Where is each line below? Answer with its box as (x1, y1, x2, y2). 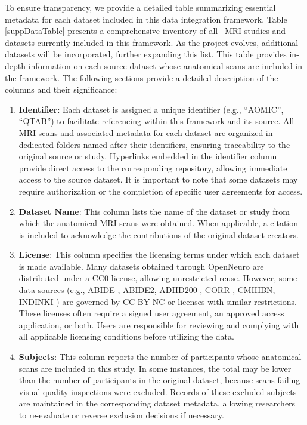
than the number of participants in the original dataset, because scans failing (18, 374, 300, 386)
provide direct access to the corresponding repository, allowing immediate (18, 161, 287, 174)
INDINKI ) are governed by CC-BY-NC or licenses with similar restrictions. (18, 295, 297, 307)
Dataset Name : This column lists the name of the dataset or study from (18, 205, 290, 217)
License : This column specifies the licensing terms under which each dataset (18, 248, 300, 261)
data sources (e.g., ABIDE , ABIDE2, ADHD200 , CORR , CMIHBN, (18, 284, 275, 296)
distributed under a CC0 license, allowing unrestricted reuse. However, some (18, 272, 297, 284)
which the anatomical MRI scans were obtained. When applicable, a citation (18, 217, 299, 229)
